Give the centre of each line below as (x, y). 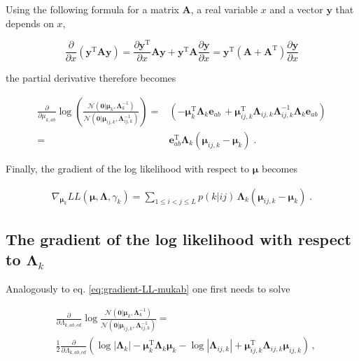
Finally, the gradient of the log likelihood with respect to (128, 168)
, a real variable (224, 9)
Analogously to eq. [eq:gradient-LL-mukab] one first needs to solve (148, 289)
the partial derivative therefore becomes (91, 78)
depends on (30, 23)
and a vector (296, 9)
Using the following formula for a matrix (92, 9)
